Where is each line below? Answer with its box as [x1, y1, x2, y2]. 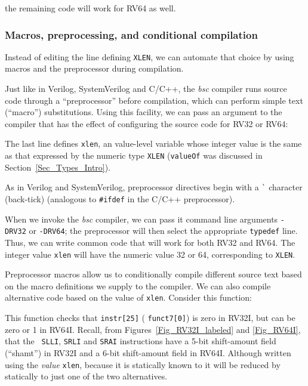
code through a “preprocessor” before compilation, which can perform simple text [5, 94, 303, 106]
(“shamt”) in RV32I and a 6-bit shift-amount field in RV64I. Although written [5, 346, 291, 359]
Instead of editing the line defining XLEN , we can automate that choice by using [5, 50, 294, 63]
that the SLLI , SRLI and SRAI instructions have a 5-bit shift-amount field [5, 335, 276, 347]
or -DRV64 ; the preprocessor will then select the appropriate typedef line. [29, 224, 298, 237]
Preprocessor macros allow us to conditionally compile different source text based [5, 268, 302, 280]
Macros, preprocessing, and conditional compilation [5, 27, 258, 42]
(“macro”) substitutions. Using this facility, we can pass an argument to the [5, 106, 282, 118]
